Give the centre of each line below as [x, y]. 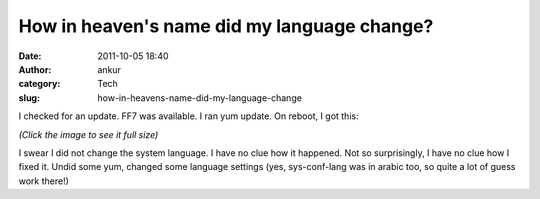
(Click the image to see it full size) [88, 134]
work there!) [44, 181]
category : [39, 84]
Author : [35, 69]
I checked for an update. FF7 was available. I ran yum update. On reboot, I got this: [188, 116]
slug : [29, 97]
